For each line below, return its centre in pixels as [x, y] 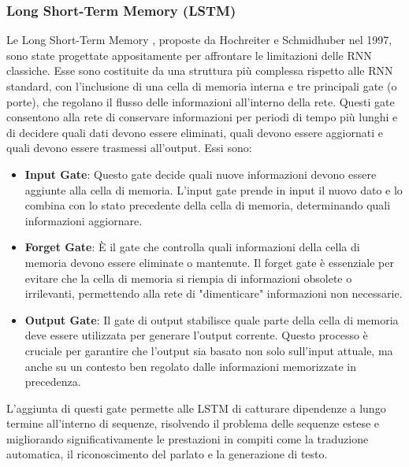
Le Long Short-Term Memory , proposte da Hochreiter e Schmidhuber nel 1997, [199, 40]
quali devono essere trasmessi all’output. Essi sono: [129, 148]
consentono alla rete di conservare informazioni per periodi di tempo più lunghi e [202, 117]
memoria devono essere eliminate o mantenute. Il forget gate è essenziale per [209, 262]
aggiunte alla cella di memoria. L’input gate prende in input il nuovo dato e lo [214, 189]
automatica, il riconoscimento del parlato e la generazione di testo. [167, 454]
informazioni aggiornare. [84, 220]
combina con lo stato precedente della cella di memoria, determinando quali [208, 205]
